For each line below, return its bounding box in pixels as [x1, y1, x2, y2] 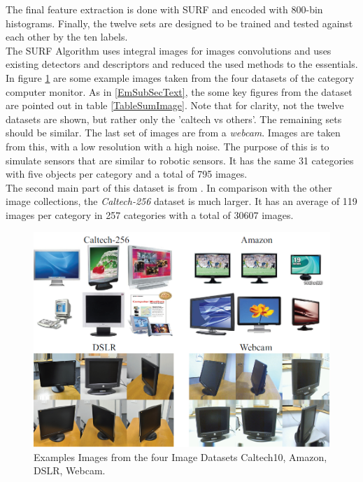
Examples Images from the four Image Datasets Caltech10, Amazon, [34, 449, 327, 464]
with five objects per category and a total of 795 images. [6, 166, 248, 181]
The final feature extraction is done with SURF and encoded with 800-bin [6, 2, 323, 16]
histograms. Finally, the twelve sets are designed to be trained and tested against [6, 15, 353, 30]
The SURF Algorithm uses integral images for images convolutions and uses [6, 43, 332, 57]
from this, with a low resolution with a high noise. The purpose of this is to [6, 139, 329, 153]
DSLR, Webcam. [34, 463, 106, 478]
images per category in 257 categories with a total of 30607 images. [6, 207, 294, 222]
